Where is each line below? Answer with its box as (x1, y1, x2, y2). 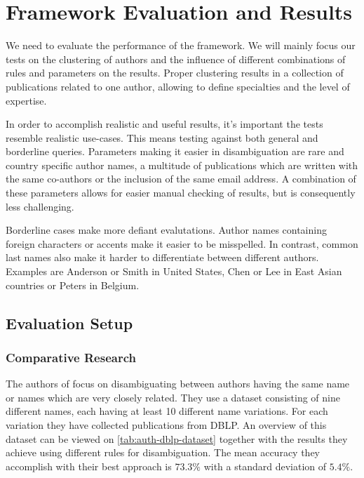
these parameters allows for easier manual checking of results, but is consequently (6, 185, 356, 200)
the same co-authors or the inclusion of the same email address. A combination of (6, 171, 356, 186)
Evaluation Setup (6, 312, 133, 333)
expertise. (6, 93, 47, 107)
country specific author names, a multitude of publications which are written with (6, 157, 358, 172)
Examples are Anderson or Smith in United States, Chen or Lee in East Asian (6, 264, 342, 279)
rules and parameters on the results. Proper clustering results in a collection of (6, 65, 344, 80)
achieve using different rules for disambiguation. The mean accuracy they (6, 445, 320, 460)
